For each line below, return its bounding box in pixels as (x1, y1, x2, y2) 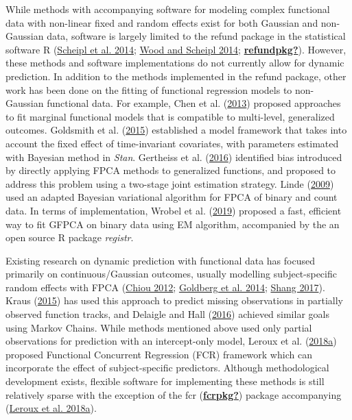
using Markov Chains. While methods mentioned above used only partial (5, 320, 312, 334)
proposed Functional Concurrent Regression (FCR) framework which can (5, 347, 312, 361)
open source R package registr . (5, 230, 134, 245)
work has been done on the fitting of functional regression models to (5, 82, 292, 97)
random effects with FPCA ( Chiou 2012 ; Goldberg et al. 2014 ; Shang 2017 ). (5, 280, 325, 294)
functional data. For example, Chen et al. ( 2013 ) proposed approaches (47, 96, 341, 110)
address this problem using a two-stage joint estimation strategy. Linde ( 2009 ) (5, 176, 334, 190)
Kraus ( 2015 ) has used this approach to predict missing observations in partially (5, 293, 344, 308)
